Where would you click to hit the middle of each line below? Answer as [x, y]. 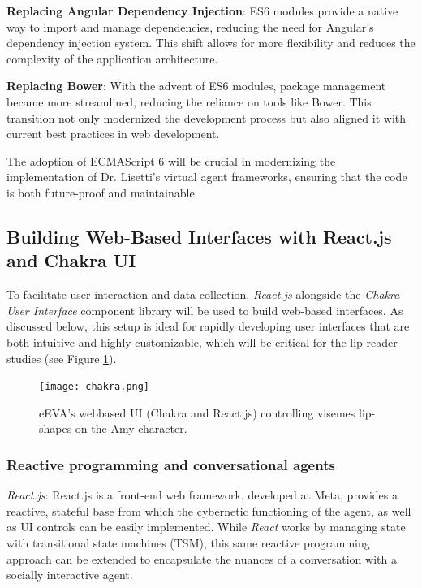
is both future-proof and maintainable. [102, 192]
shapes [56, 428]
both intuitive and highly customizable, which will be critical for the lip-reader [202, 342]
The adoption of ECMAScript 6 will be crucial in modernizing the [171, 160]
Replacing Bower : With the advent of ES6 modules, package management [196, 86]
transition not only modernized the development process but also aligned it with [206, 117]
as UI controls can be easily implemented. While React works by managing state [206, 527]
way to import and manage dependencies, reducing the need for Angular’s [190, 26]
